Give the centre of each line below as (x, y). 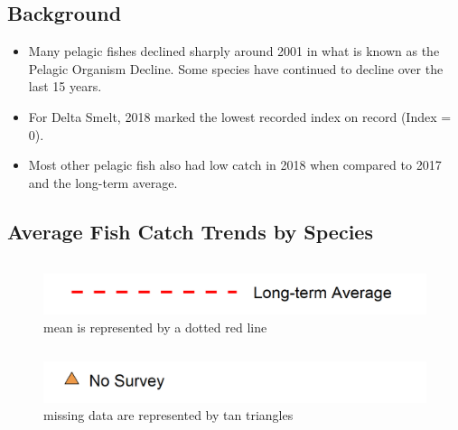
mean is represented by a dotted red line (155, 327)
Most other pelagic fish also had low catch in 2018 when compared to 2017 (235, 165)
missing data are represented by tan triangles (168, 415)
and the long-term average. (103, 182)
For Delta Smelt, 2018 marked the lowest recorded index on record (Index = (240, 116)
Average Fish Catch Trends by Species (190, 231)
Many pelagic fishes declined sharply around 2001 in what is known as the (234, 51)
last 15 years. (65, 86)
